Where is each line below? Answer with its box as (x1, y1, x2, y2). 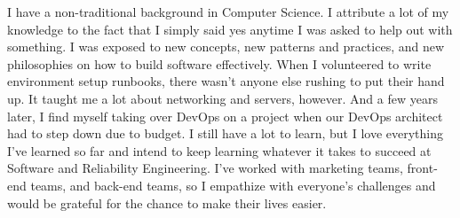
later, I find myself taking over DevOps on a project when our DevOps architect (7, 106, 443, 125)
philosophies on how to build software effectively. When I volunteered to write (7, 54, 432, 73)
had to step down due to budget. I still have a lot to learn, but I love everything (7, 124, 444, 143)
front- (407, 159, 438, 177)
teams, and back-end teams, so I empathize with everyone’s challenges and (30, 175, 436, 194)
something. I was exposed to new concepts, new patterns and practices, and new (7, 37, 445, 56)
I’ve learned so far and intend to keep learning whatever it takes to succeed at (7, 141, 432, 160)
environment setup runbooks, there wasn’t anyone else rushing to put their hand (7, 72, 445, 90)
